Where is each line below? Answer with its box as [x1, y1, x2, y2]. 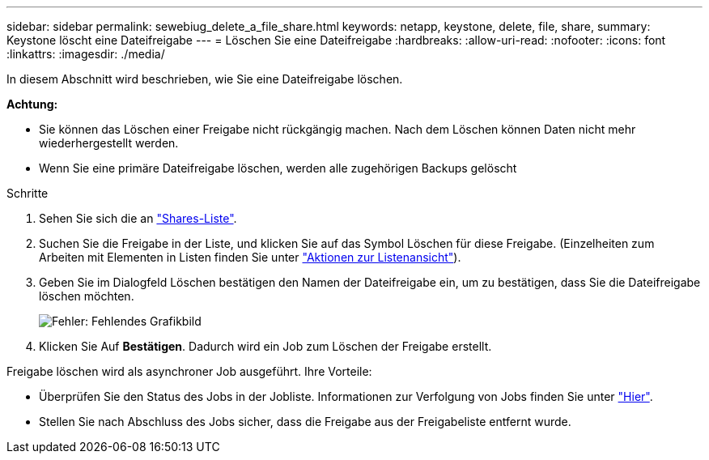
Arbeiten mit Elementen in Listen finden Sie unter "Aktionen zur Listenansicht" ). [39, 250, 461, 264]
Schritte [6, 186, 49, 200]
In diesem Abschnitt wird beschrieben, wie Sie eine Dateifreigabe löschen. [6, 72, 403, 86]
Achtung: [6, 97, 58, 111]
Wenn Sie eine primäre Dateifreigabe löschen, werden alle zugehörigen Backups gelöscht [39, 161, 517, 175]
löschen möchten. [39, 289, 134, 303]
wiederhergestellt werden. [39, 136, 179, 150]
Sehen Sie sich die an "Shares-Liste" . [39, 211, 237, 225]
